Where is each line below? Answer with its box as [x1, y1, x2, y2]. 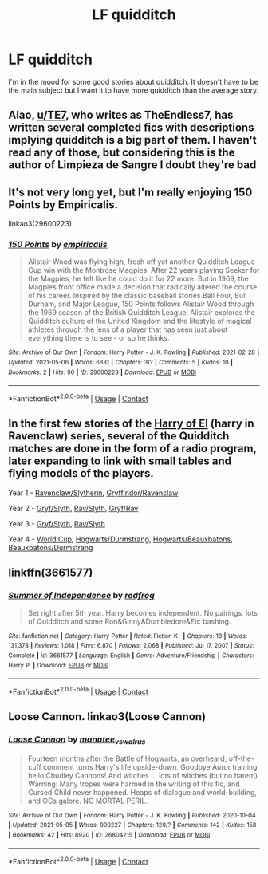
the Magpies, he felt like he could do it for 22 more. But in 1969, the [27, 274, 249, 284]
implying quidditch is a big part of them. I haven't [8, 133, 257, 147]
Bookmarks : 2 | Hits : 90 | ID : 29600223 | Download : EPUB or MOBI [8, 368, 197, 376]
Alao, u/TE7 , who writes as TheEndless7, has [8, 108, 234, 122]
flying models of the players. [8, 467, 154, 480]
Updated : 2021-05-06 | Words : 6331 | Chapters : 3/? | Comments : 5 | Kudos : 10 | [8, 359, 234, 367]
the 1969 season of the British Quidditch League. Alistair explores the [27, 308, 255, 317]
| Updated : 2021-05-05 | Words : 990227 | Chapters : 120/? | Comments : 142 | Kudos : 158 [8, 821, 257, 829]
